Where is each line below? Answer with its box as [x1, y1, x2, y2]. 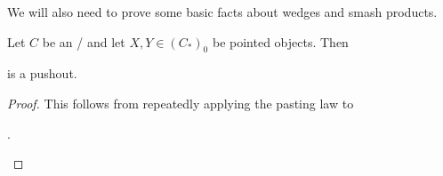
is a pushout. [7, 64, 77, 83]
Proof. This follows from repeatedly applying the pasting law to [7, 93, 354, 112]
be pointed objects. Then [212, 32, 349, 51]
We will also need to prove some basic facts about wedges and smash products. [7, 3, 438, 20]
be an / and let [42, 32, 125, 51]
